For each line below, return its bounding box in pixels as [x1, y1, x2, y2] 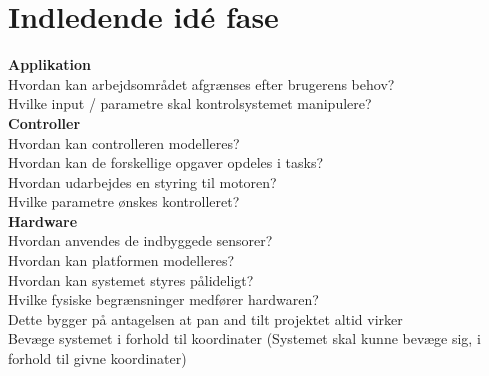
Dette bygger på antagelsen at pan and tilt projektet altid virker [8, 308, 403, 329]
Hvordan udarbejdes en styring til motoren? [8, 171, 277, 192]
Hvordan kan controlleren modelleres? [8, 132, 240, 153]
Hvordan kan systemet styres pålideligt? [8, 269, 254, 290]
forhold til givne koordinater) [8, 348, 187, 369]
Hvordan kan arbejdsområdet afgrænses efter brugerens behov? [8, 73, 395, 94]
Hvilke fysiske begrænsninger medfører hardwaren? [8, 289, 319, 310]
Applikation [8, 54, 92, 75]
